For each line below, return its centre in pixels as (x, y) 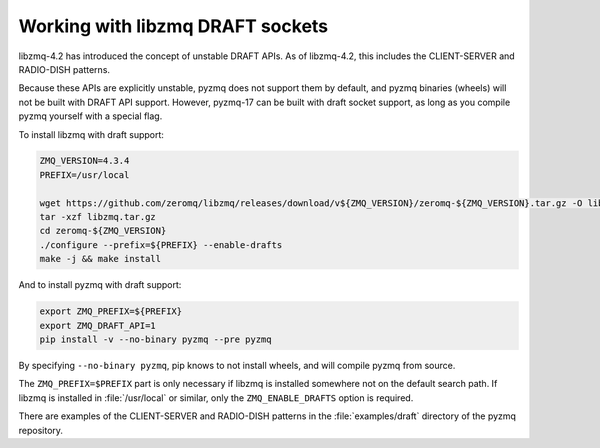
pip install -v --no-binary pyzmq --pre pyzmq (155, 339)
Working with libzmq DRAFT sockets (173, 26)
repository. (41, 430)
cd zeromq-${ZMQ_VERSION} (103, 231)
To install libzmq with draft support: (91, 134)
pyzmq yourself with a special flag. (90, 116)
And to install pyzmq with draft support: (100, 285)
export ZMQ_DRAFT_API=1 (98, 325)
